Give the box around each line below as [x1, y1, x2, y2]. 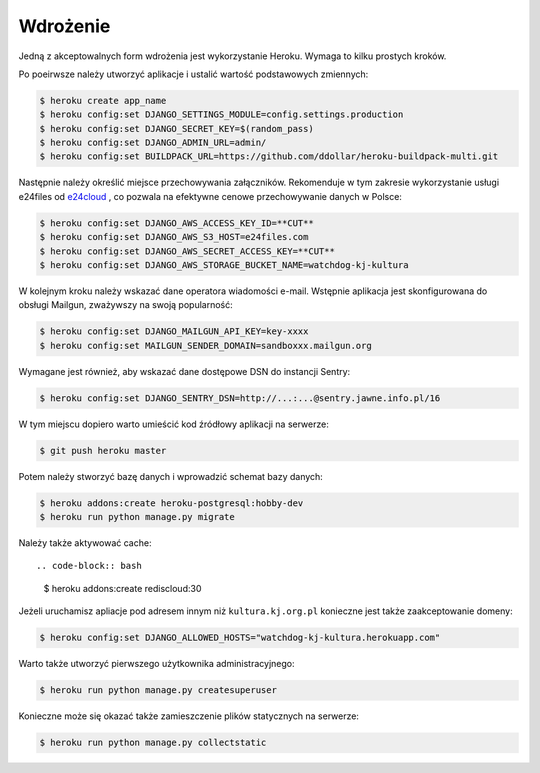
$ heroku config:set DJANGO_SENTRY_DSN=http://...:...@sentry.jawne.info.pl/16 [39, 392, 441, 404]
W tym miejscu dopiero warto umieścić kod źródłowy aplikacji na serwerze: [18, 418, 329, 430]
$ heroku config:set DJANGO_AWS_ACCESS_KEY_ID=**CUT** [39, 217, 314, 229]
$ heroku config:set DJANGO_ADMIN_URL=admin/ [39, 137, 267, 149]
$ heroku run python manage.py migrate [39, 511, 235, 523]
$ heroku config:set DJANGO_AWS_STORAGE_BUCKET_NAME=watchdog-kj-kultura [39, 260, 409, 271]
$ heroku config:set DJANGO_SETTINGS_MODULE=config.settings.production [39, 109, 404, 120]
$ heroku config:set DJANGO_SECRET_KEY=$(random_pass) [39, 123, 314, 134]
